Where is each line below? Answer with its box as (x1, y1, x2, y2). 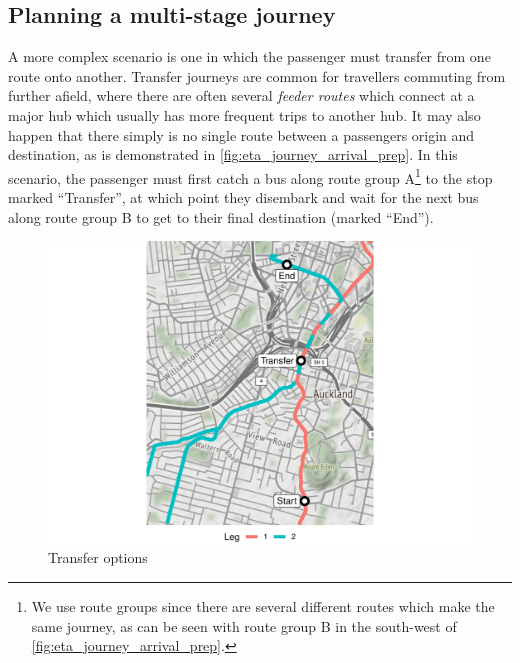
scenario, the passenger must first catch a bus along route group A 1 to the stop (8, 164, 493, 188)
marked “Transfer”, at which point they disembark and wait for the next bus (8, 187, 479, 208)
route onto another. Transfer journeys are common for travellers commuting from (8, 65, 506, 86)
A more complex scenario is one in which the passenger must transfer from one (8, 46, 491, 67)
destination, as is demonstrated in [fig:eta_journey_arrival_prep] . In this (8, 144, 458, 165)
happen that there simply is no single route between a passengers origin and (8, 124, 475, 145)
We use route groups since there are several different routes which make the (31, 596, 495, 617)
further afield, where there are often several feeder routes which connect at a (8, 85, 475, 106)
